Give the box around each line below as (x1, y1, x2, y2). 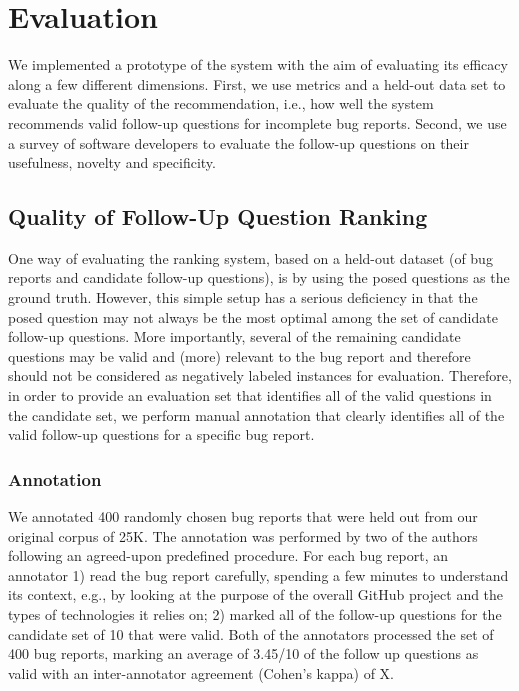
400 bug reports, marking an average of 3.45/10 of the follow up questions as (8, 643, 479, 664)
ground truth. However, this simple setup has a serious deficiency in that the (8, 287, 478, 308)
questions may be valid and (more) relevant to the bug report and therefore (8, 345, 471, 366)
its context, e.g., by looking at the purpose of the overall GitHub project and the (8, 584, 504, 605)
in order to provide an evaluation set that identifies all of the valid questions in (8, 385, 492, 406)
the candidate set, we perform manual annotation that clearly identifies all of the (8, 404, 505, 425)
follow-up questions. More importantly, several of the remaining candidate (8, 326, 461, 347)
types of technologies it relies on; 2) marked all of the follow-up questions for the (8, 604, 502, 625)
